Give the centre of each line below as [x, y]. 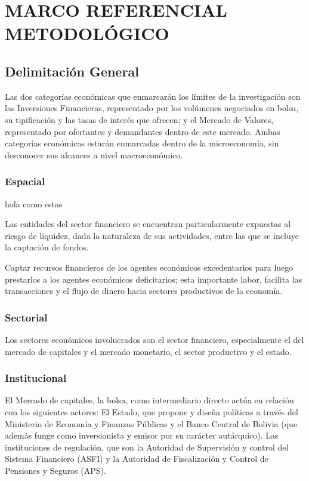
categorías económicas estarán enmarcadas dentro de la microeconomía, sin [142, 143]
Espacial [25, 181]
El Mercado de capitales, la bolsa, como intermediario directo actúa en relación [149, 400]
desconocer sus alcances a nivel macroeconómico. [94, 154]
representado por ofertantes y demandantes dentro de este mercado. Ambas [143, 131]
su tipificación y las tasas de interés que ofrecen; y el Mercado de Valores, [139, 119]
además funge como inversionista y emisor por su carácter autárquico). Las [142, 435]
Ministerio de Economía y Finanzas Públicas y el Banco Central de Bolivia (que [151, 423]
